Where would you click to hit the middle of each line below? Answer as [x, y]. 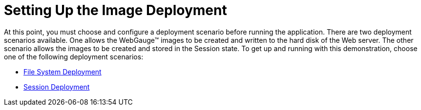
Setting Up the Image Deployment [116, 10]
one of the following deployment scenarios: [74, 56]
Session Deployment [57, 87]
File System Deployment [63, 72]
